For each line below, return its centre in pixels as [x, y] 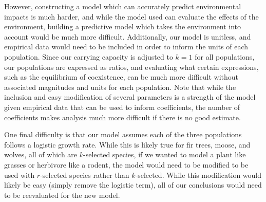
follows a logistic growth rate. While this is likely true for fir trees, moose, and [127, 144]
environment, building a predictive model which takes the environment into [123, 26]
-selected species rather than [85, 175]
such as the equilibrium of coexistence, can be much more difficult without [121, 77]
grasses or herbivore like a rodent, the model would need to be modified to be [126, 164]
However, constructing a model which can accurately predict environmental [123, 6]
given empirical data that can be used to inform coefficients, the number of [122, 107]
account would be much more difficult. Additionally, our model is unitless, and [128, 36]
